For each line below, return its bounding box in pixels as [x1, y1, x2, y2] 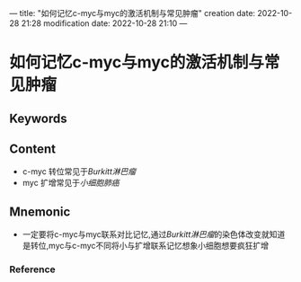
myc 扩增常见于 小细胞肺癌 [22, 178, 120, 189]
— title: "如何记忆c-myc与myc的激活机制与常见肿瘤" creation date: [9, 8, 256, 18]
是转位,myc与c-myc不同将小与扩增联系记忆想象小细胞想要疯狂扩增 [22, 241, 270, 251]
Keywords [9, 110, 67, 126]
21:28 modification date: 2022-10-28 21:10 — [21, 18, 188, 29]
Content [9, 141, 57, 156]
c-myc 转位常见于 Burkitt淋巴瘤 [22, 166, 137, 177]
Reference [9, 263, 56, 276]
